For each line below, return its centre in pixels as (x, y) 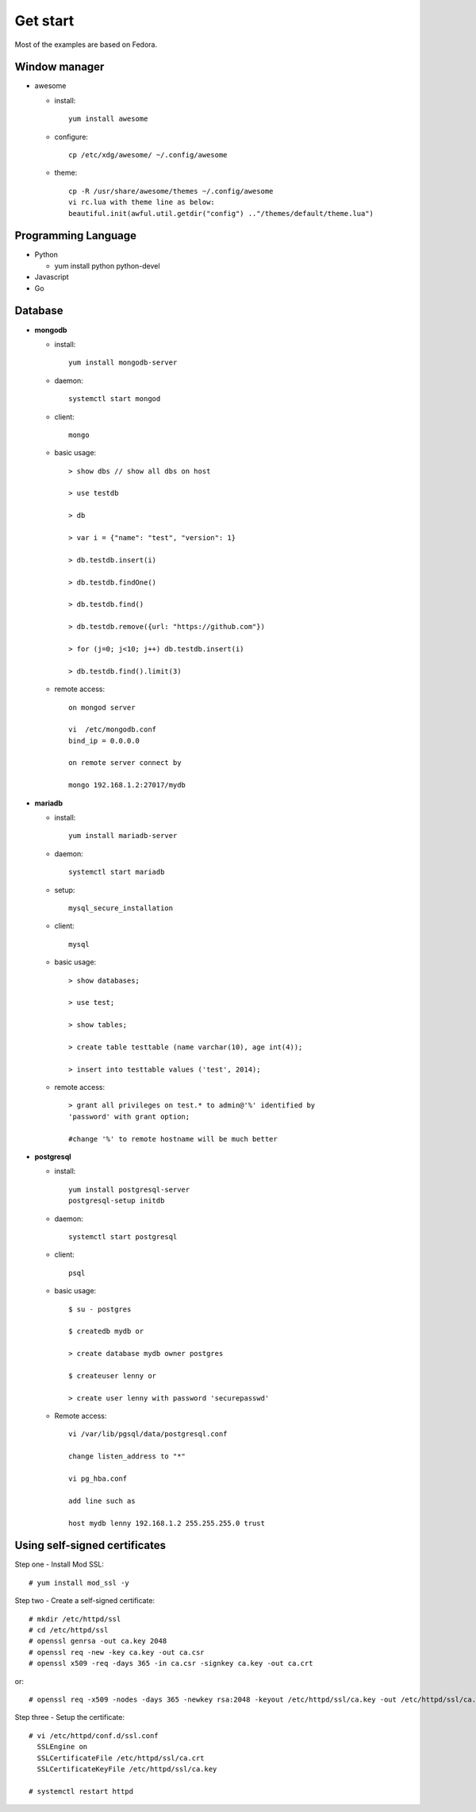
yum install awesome (108, 119)
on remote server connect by (125, 763)
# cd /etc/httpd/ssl (69, 1630)
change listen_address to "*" (127, 1457)
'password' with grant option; (129, 1117)
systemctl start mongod (115, 399)
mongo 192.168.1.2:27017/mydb (127, 785)
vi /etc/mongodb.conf (113, 730)
